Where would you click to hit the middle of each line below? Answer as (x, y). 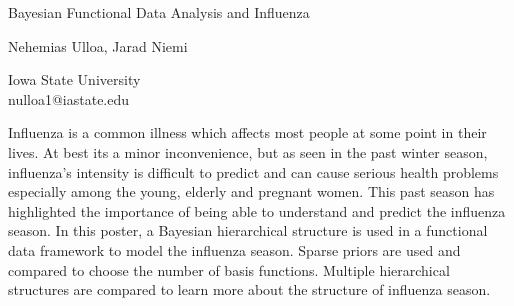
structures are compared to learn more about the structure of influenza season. (249, 289)
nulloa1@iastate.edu (69, 98)
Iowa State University (74, 79)
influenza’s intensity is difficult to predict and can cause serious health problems (253, 171)
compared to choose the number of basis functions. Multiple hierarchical (229, 269)
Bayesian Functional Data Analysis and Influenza (159, 12)
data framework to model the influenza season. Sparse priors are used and (234, 249)
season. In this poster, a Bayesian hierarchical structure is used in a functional (248, 230)
